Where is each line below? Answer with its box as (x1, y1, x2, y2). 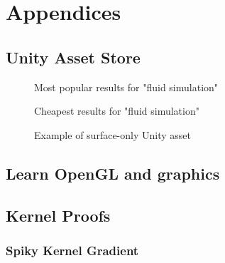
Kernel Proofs (6, 204, 111, 226)
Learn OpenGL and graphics (6, 162, 220, 184)
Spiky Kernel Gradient (6, 241, 139, 259)
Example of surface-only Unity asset (34, 127, 191, 142)
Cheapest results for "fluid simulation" (34, 103, 199, 118)
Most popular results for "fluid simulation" (34, 79, 219, 94)
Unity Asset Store (6, 46, 141, 68)
